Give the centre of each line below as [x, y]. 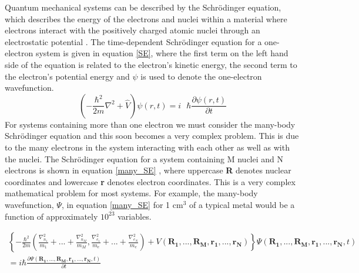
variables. [135, 216]
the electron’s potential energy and [67, 76]
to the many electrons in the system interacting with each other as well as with [147, 147]
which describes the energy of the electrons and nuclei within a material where [146, 18]
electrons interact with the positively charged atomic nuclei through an [132, 30]
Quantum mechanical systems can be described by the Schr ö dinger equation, [143, 7]
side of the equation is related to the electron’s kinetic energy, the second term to [151, 64]
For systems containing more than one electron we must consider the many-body [150, 124]
